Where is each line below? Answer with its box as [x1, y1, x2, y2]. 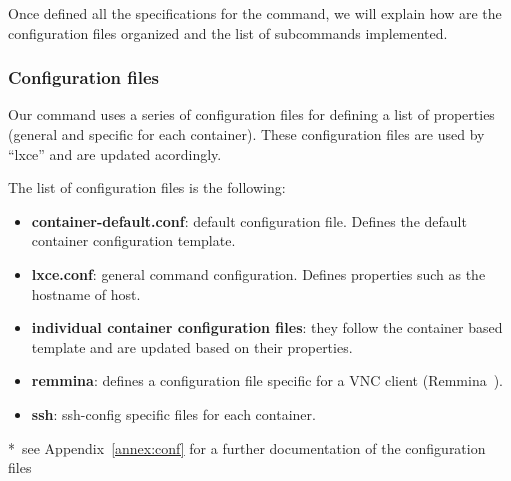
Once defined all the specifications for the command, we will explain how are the [8, 3, 502, 23]
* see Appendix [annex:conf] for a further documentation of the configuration [8, 437, 486, 458]
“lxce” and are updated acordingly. [8, 143, 222, 164]
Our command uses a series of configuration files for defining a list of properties [8, 104, 495, 125]
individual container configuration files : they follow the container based [31, 317, 503, 338]
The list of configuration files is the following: [8, 177, 286, 198]
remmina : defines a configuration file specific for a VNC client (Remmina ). [31, 370, 504, 391]
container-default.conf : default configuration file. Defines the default [31, 210, 467, 231]
